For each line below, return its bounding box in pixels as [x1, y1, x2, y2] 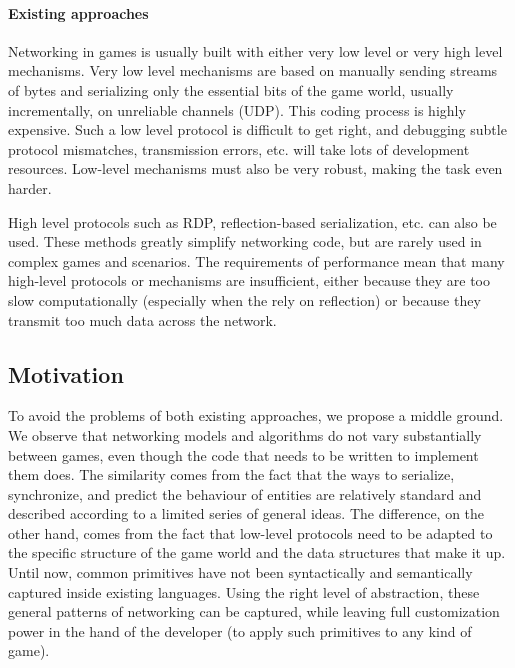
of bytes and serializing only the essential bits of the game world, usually [8, 79, 454, 100]
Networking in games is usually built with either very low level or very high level [8, 40, 503, 61]
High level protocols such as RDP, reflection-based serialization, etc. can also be [8, 211, 497, 232]
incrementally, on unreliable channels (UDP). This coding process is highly [8, 99, 466, 120]
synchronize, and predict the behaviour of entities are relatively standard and [8, 483, 482, 504]
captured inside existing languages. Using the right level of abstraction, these [8, 581, 480, 602]
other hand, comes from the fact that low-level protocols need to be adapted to [8, 522, 493, 543]
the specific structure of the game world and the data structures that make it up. [8, 542, 506, 563]
